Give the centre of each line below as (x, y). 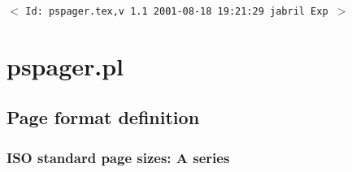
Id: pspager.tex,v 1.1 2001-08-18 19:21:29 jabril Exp (177, 11)
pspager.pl (65, 65)
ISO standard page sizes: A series (118, 157)
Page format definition (103, 117)
